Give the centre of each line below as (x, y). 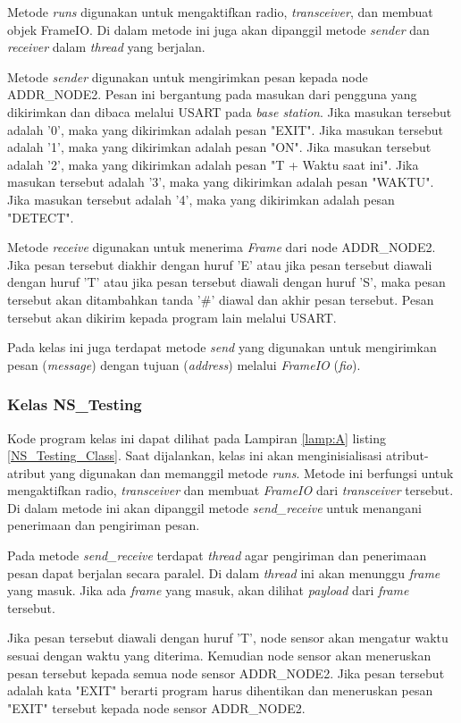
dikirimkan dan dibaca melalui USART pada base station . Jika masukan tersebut (230, 111)
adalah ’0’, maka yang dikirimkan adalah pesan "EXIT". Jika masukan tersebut (225, 129)
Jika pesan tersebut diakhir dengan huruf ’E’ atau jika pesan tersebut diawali (220, 264)
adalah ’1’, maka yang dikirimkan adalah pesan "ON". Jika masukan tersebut (219, 147)
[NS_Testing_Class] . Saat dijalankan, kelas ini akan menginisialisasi (195, 455)
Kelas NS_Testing (75, 404)
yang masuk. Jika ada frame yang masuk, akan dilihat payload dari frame (208, 590)
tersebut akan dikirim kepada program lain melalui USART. (172, 317)
